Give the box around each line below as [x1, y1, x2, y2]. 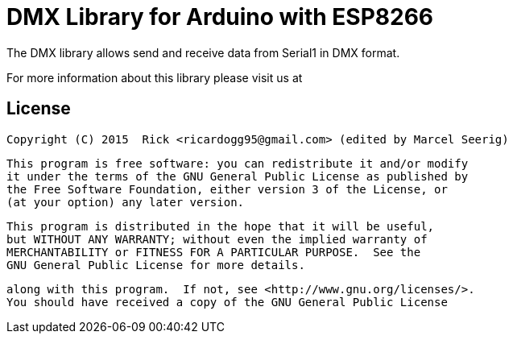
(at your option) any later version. [6, 195, 245, 209]
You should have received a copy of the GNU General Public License [6, 295, 448, 309]
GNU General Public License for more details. [6, 258, 305, 272]
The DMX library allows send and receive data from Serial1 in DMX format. [6, 45, 400, 60]
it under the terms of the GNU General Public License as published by [6, 169, 469, 183]
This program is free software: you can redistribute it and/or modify [6, 156, 469, 170]
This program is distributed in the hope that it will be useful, [6, 219, 435, 233]
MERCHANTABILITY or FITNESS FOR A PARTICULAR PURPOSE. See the [6, 245, 421, 259]
